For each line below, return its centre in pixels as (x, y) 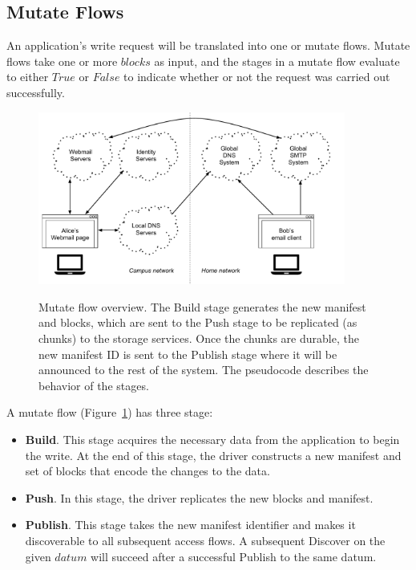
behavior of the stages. (94, 385)
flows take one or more (62, 61)
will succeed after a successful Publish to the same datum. (234, 556)
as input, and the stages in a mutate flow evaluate (277, 61)
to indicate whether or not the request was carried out (257, 77)
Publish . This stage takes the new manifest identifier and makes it (190, 525)
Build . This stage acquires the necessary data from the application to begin (212, 439)
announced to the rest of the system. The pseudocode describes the (204, 370)
